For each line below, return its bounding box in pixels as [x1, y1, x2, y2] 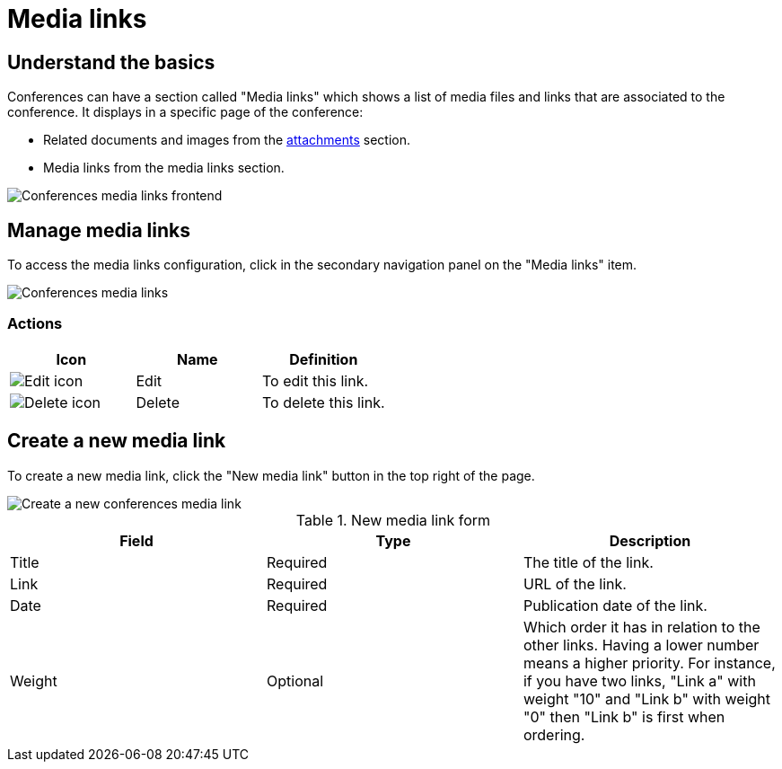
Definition [289, 349, 358, 368]
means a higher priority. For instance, [523, 653, 776, 672]
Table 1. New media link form [295, 510, 491, 529]
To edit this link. [262, 371, 369, 390]
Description [609, 531, 691, 550]
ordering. [523, 725, 585, 744]
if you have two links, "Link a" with [523, 671, 756, 690]
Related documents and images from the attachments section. [43, 132, 410, 148]
